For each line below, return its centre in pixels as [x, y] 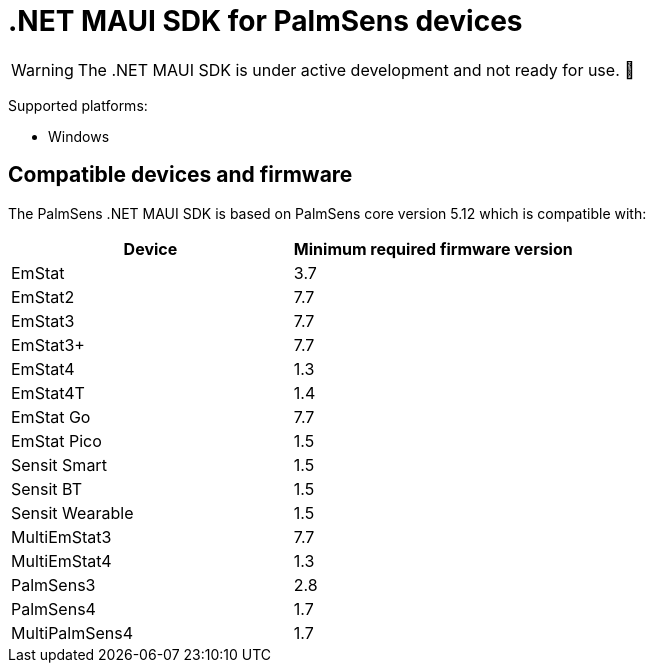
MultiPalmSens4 [72, 632]
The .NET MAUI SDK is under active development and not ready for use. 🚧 [356, 69]
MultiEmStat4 [61, 560]
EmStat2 [43, 296]
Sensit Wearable [72, 512]
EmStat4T [48, 392]
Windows [79, 136]
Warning [42, 69]
